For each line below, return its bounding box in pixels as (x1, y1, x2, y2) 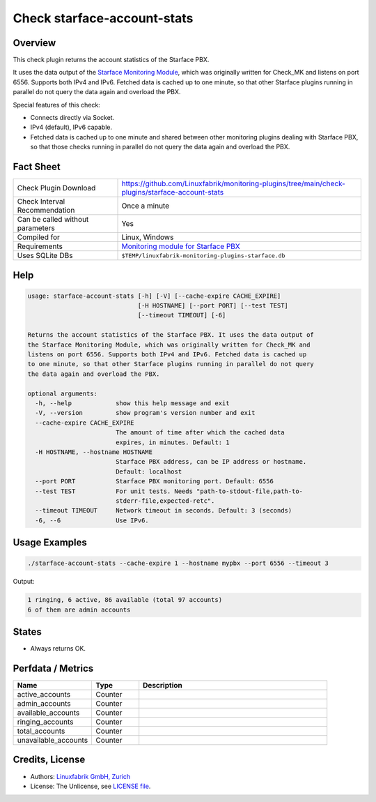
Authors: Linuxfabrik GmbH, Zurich (30, 772, 131, 780)
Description (143, 681, 182, 690)
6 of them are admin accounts (27, 605, 131, 614)
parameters (17, 223, 55, 233)
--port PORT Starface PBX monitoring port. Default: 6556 (35, 478, 274, 485)
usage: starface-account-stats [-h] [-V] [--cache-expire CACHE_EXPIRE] (27, 292, 281, 300)
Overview (13, 37, 56, 49)
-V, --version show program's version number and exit (35, 409, 256, 417)
